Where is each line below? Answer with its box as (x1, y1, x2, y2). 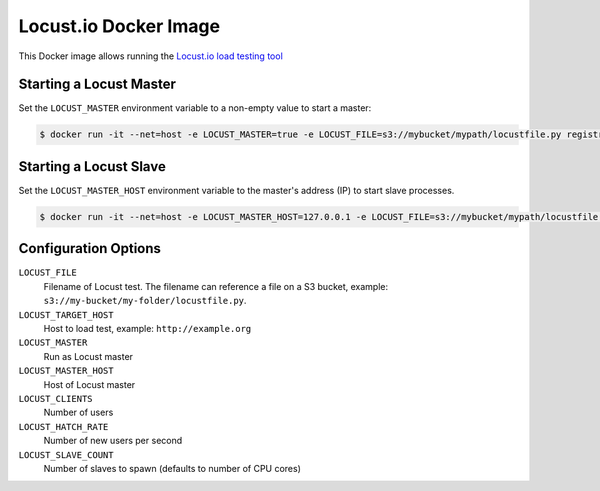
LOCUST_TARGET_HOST (18, 309, 114, 320)
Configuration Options (18, 240, 162, 257)
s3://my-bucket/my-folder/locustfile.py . (43, 295, 247, 307)
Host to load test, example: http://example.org (43, 322, 252, 334)
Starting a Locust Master (18, 76, 177, 93)
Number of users (43, 406, 114, 419)
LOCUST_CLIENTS (18, 393, 94, 404)
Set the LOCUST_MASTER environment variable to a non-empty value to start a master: (18, 102, 372, 114)
